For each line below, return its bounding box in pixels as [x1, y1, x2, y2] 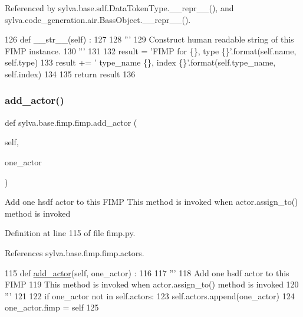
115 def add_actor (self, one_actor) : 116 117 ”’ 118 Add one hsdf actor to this [5, 266, 289, 279]
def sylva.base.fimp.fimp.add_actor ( [5, 116, 137, 128]
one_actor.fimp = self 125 [5, 301, 99, 313]
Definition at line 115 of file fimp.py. [5, 227, 136, 239]
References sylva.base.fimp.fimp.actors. [5, 246, 144, 259]
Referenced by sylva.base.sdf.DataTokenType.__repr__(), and [5, 2, 234, 14]
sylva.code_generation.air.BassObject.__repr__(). [5, 13, 191, 25]
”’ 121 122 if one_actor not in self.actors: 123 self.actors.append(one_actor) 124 [5, 289, 295, 302]
